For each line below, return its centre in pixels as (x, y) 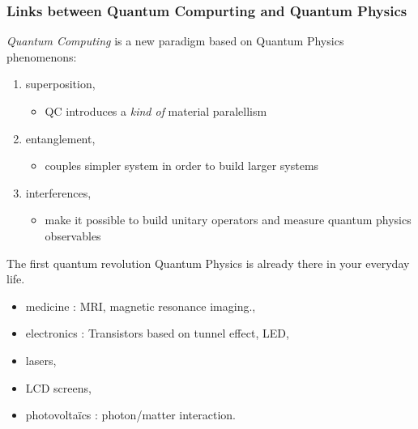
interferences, (58, 192)
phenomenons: (42, 56)
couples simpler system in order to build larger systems (182, 166)
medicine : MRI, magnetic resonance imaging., (141, 306)
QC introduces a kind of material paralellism (156, 111)
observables (73, 235)
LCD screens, (58, 387)
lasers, (41, 360)
